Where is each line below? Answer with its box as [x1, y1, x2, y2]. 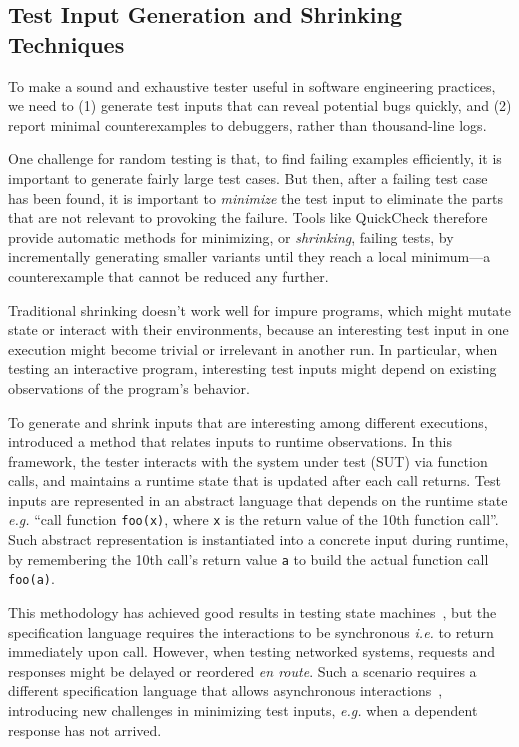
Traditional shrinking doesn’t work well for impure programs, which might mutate [8, 299, 511, 320]
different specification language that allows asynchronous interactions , [8, 680, 443, 701]
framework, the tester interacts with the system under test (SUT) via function [8, 450, 488, 471]
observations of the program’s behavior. [8, 377, 250, 398]
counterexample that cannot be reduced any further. [8, 265, 329, 286]
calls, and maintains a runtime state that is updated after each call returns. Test [8, 470, 501, 491]
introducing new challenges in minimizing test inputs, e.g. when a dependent [8, 700, 478, 720]
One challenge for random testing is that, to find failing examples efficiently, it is [8, 148, 502, 169]
